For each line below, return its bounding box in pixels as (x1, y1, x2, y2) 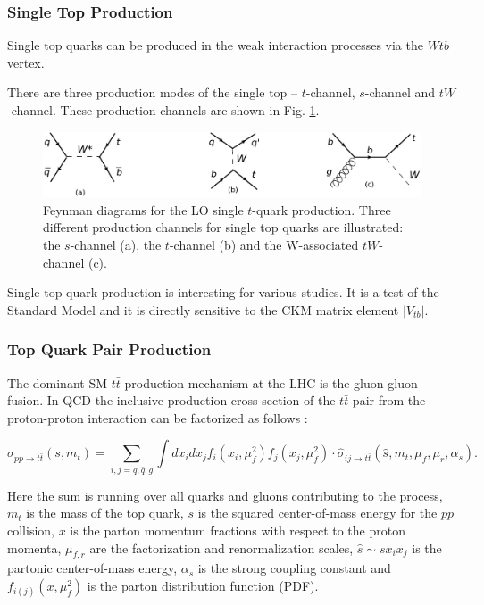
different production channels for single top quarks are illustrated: (43, 218, 404, 236)
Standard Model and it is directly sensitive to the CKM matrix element (7, 300, 399, 319)
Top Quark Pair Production (7, 338, 212, 361)
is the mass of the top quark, (26, 503, 184, 522)
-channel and (364, 83, 436, 102)
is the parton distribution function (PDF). (87, 576, 319, 594)
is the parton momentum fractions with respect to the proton (70, 520, 405, 539)
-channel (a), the (70, 236, 162, 254)
